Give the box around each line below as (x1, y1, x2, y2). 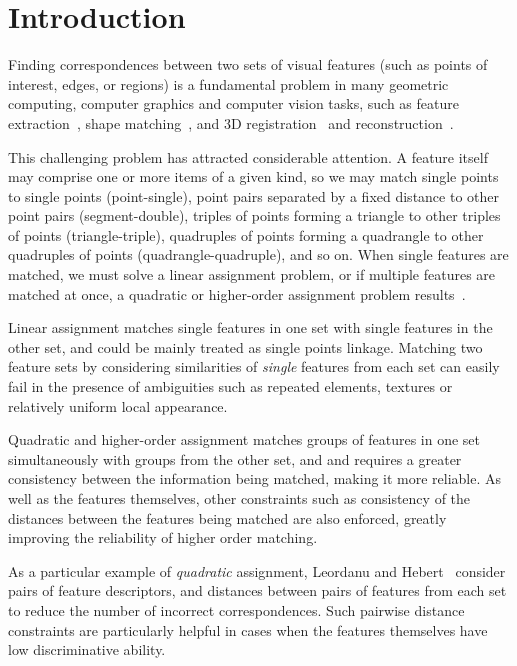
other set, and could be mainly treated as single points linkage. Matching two (8, 336, 483, 357)
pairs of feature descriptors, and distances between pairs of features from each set (8, 580, 507, 601)
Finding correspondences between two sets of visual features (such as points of (8, 54, 488, 75)
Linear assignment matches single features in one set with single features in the (8, 317, 493, 338)
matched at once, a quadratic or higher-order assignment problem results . (8, 283, 466, 304)
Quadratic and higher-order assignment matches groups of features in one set (8, 429, 481, 450)
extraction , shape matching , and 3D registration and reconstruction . (8, 112, 454, 133)
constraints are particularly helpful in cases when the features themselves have (8, 619, 488, 640)
